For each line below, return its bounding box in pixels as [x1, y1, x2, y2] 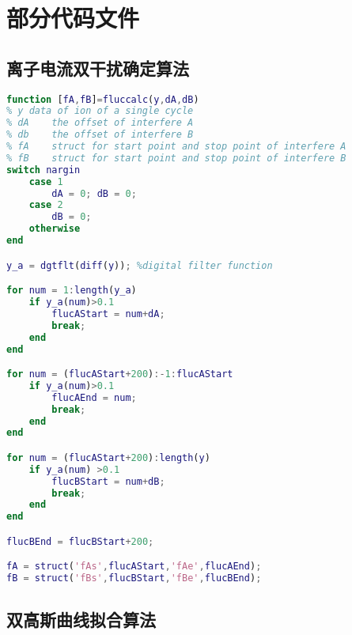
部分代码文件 [6, 2, 140, 34]
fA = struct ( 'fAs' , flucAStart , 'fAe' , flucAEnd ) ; [6, 561, 262, 573]
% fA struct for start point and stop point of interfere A [6, 141, 346, 153]
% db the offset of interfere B [6, 129, 194, 141]
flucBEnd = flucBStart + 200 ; [6, 535, 154, 547]
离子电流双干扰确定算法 [6, 55, 189, 80]
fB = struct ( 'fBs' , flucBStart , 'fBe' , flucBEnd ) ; [6, 573, 262, 584]
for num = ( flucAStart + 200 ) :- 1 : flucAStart [6, 369, 233, 380]
